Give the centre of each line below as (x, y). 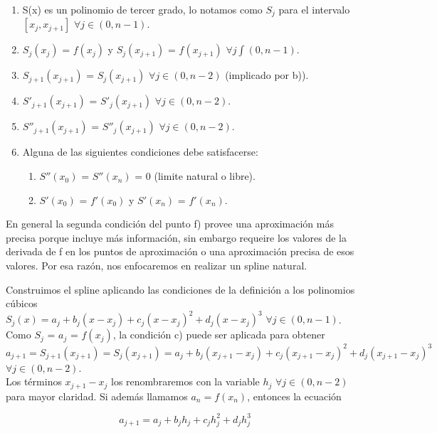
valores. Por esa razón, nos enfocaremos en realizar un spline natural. (157, 266)
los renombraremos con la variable (185, 381)
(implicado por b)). (267, 75)
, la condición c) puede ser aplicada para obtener (219, 335)
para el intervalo (314, 9)
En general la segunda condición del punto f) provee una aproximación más (170, 224)
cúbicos (22, 303)
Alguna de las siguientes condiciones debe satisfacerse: (140, 152)
